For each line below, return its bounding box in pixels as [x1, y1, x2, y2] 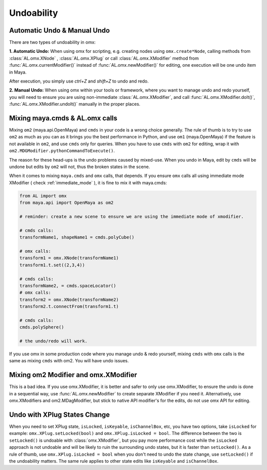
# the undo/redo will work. [19, 339, 88, 344]
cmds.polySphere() [19, 324, 64, 330]
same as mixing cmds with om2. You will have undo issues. [9, 358, 129, 364]
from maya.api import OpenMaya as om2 [19, 200, 114, 206]
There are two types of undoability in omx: [9, 40, 96, 45]
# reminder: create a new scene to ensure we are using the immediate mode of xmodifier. [19, 214, 244, 219]
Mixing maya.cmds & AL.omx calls [9, 114, 118, 122]
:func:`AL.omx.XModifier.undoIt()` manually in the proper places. [9, 101, 140, 107]
